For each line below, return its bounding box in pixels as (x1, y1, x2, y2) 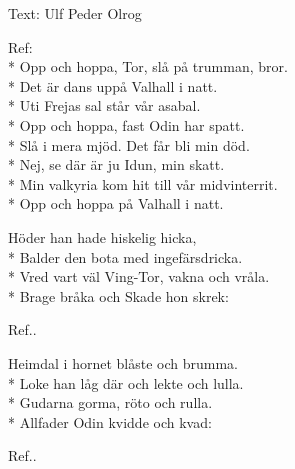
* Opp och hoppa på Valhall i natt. (8, 193, 224, 214)
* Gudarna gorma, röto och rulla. (8, 392, 213, 413)
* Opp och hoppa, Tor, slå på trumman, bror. (8, 56, 288, 77)
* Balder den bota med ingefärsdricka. (8, 246, 243, 267)
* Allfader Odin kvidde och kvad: (8, 411, 212, 432)
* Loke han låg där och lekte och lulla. (8, 372, 244, 393)
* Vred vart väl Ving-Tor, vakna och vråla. (8, 266, 270, 287)
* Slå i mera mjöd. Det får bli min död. (8, 134, 250, 155)
